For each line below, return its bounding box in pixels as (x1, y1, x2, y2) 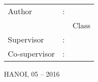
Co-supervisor (8, 48, 55, 59)
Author (8, 5, 32, 17)
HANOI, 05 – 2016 (4, 69, 60, 79)
